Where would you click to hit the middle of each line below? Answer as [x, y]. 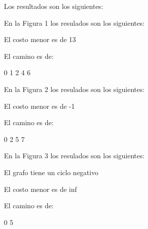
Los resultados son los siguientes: [54, 6]
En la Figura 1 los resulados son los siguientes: [74, 23]
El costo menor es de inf [40, 189]
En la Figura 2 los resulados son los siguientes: [74, 89]
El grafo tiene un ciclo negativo [51, 172]
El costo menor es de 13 [40, 39]
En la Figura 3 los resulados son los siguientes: [74, 156]
